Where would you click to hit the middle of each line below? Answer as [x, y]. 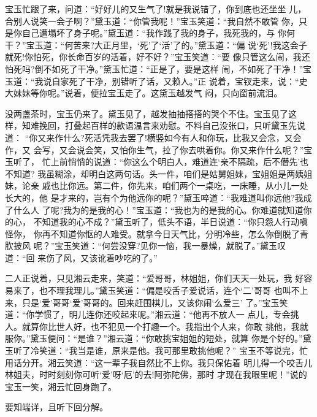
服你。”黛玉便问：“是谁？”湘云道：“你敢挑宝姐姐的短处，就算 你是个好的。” [154, 338]
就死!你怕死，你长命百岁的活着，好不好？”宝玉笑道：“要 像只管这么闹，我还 [158, 57]
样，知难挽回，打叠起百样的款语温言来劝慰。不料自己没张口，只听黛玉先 [151, 125]
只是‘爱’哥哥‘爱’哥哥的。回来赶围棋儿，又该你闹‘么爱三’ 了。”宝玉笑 [155, 302]
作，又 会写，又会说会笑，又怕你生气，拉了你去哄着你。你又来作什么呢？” [155, 149]
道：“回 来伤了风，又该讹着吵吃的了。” [81, 257]
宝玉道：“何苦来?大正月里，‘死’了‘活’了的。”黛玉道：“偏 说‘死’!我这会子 [166, 44]
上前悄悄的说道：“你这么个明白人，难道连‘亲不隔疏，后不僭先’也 [180, 162]
